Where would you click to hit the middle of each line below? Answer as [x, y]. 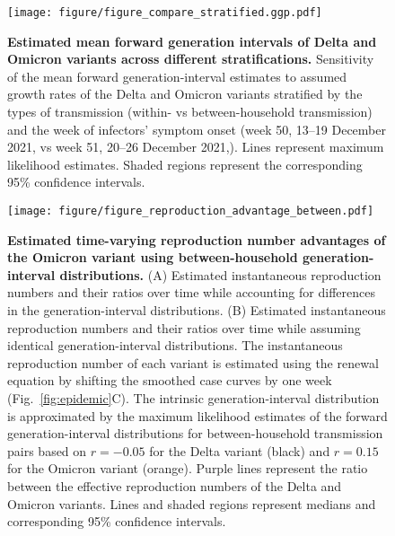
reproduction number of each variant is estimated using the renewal [193, 362]
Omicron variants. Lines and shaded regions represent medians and [192, 503]
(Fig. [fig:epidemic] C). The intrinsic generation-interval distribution [193, 398]
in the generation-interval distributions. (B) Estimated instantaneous [197, 310]
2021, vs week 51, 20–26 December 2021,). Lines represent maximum [196, 147]
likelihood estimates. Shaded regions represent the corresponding [185, 164]
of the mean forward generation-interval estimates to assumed [177, 76]
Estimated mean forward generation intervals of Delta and [192, 41]
